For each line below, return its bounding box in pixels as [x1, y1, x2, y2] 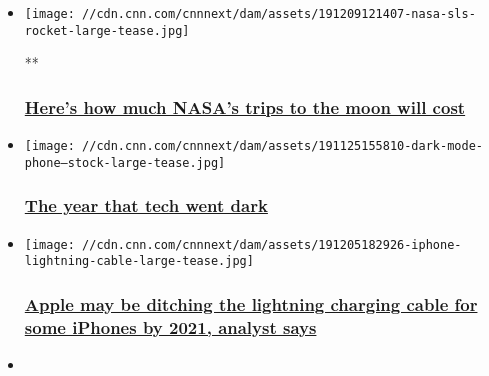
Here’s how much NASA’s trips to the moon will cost [24, 94, 466, 119]
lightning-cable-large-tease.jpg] [24, 254, 254, 269]
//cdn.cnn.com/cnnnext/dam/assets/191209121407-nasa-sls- [82, 7, 476, 21]
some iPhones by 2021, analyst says [24, 314, 317, 339]
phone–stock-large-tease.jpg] [24, 155, 226, 170]
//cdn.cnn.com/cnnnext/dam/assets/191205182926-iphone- [82, 237, 462, 252]
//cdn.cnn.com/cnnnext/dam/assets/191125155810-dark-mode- [82, 139, 483, 154]
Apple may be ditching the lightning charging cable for [24, 291, 478, 316]
